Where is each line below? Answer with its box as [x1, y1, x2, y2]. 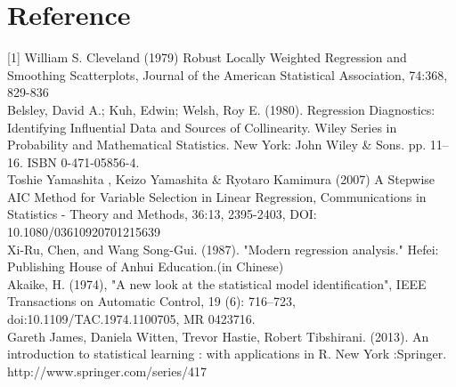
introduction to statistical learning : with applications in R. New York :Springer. [7, 344, 447, 363]
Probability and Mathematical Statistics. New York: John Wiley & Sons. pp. [7, 135, 427, 154]
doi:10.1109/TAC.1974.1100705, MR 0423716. [7, 310, 256, 328]
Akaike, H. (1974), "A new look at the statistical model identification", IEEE [7, 274, 427, 293]
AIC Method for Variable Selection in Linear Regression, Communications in [7, 187, 427, 206]
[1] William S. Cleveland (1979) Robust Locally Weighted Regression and [7, 48, 407, 67]
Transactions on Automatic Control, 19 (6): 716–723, [7, 292, 296, 310]
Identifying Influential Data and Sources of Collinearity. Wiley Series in [7, 117, 397, 136]
